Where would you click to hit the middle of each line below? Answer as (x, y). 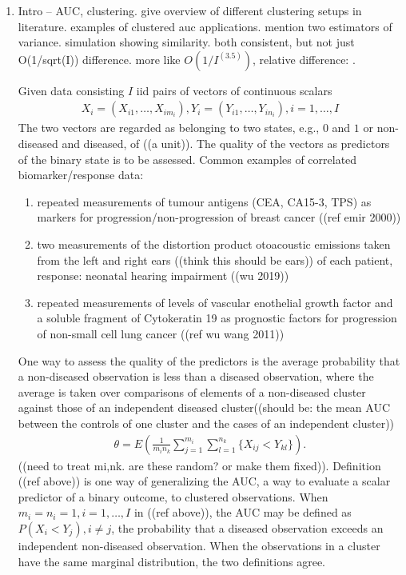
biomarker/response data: (81, 175)
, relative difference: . (304, 59)
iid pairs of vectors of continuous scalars (234, 90)
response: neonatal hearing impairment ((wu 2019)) (163, 276)
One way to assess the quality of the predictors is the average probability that (209, 360)
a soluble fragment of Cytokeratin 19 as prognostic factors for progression (217, 318)
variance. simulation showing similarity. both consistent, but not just (186, 42)
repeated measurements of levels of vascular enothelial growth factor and (215, 302)
